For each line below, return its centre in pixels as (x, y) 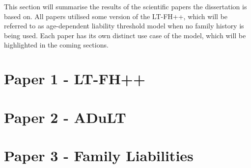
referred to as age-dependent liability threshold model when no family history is (124, 26)
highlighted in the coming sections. (56, 45)
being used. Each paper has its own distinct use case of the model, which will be (125, 35)
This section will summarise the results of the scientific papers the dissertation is (125, 6)
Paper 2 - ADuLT (65, 117)
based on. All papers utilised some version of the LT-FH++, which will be (116, 16)
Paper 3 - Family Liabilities (99, 155)
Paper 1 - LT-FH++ (75, 79)
